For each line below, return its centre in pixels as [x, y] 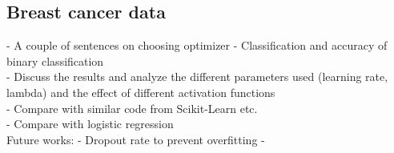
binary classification [55, 60]
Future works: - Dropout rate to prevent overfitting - [136, 139]
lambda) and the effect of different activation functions [141, 92]
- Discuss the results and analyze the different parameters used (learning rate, [197, 76]
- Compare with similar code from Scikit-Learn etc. [132, 108]
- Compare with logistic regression [90, 124]
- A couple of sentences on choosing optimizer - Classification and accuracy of [197, 45]
